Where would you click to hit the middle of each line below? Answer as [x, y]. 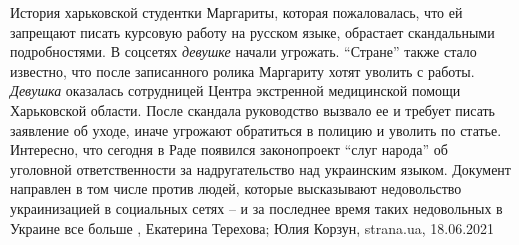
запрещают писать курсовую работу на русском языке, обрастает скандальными [252, 31]
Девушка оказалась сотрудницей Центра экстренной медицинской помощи [235, 90]
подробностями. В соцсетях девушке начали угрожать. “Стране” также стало [243, 51]
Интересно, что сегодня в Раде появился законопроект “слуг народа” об [229, 149]
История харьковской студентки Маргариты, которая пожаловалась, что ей [236, 12]
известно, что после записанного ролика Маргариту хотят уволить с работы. [242, 70]
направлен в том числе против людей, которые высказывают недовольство [236, 188]
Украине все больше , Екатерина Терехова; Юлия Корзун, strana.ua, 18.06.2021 [252, 227]
